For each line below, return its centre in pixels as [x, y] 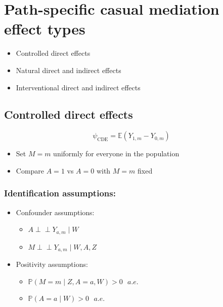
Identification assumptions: [60, 193]
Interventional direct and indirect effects [78, 87]
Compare [30, 170]
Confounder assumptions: [55, 212]
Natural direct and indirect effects [69, 70]
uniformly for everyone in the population [116, 153]
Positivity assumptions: [52, 264]
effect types [45, 29]
